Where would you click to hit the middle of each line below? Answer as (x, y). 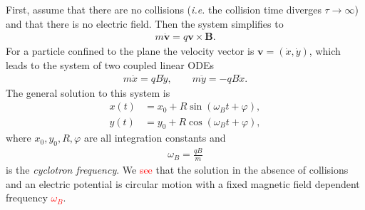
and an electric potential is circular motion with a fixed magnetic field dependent (183, 183)
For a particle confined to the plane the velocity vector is (130, 51)
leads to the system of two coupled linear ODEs (110, 65)
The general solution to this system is (88, 92)
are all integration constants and (155, 138)
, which (325, 51)
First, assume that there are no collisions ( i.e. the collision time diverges (164, 9)
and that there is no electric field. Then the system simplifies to (145, 23)
